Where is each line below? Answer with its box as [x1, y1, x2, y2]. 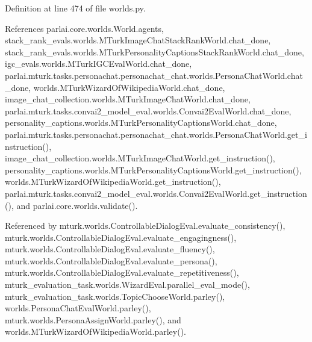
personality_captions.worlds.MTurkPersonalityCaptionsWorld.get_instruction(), [5, 163, 302, 176]
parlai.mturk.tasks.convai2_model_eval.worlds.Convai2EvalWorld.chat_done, [5, 104, 292, 117]
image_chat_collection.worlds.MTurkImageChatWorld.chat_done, [5, 93, 251, 105]
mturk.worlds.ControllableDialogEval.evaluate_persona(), [5, 254, 217, 267]
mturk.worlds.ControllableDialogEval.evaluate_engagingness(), [5, 231, 237, 243]
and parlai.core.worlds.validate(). [16, 199, 138, 211]
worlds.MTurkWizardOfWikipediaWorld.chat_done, [33, 81, 225, 93]
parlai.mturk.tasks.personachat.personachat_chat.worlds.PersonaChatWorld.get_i [5, 128, 307, 140]
